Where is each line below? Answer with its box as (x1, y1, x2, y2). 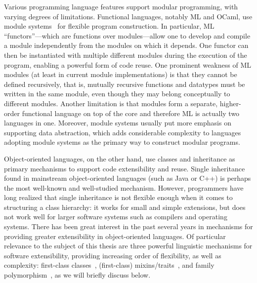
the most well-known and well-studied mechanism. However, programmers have (4, 182, 244, 193)
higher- (219, 98, 241, 108)
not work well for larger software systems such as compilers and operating (4, 211, 227, 222)
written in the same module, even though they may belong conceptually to (4, 88, 230, 99)
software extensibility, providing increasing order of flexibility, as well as (4, 250, 221, 260)
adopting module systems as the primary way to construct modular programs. (4, 137, 240, 147)
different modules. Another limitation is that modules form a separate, (4, 98, 218, 108)
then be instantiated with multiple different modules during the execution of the (4, 49, 247, 60)
